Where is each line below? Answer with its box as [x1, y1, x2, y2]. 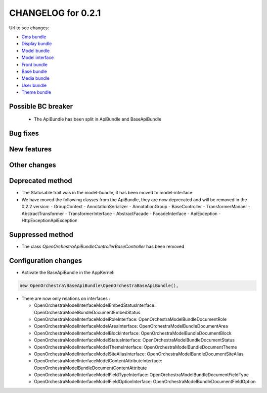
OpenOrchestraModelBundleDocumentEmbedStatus [34, 309, 140, 315]
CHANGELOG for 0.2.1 [9, 7, 101, 18]
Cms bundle [21, 34, 46, 40]
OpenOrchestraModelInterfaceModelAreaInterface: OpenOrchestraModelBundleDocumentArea [34, 323, 228, 329]
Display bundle [21, 41, 52, 47]
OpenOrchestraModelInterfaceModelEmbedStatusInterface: [34, 302, 156, 308]
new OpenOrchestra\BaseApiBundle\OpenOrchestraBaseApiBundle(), [19, 282, 179, 288]
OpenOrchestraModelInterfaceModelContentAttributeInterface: [34, 358, 163, 364]
